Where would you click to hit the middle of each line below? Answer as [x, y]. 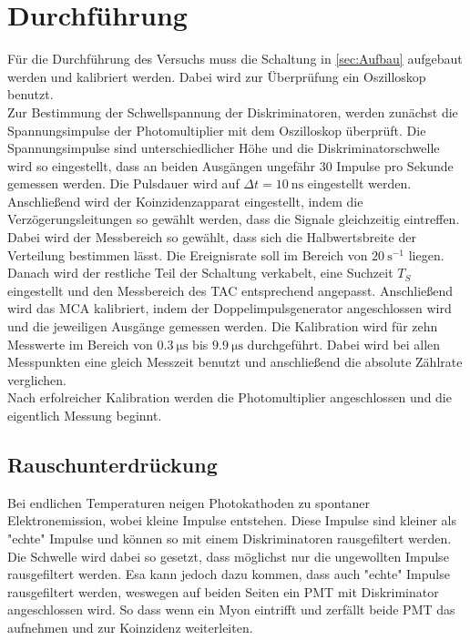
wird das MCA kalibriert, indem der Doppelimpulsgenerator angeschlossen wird [230, 308]
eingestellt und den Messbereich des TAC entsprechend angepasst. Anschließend [230, 290]
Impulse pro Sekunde [395, 165]
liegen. [426, 254]
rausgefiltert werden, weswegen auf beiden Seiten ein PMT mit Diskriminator [223, 591]
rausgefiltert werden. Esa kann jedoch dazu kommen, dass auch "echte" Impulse [229, 574]
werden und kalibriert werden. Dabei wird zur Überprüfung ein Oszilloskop [217, 76]
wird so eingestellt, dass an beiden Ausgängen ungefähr [162, 165]
